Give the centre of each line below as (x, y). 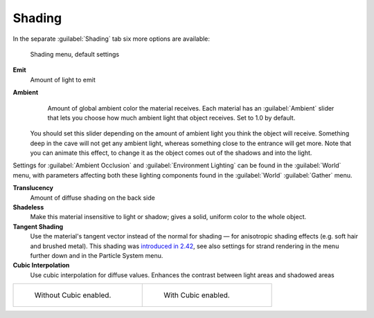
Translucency (33, 188)
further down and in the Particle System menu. (97, 255)
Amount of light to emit (63, 79)
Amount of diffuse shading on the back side (92, 198)
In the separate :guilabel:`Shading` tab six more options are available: (112, 39)
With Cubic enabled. (197, 295)
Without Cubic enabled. (73, 295)
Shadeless (28, 207)
